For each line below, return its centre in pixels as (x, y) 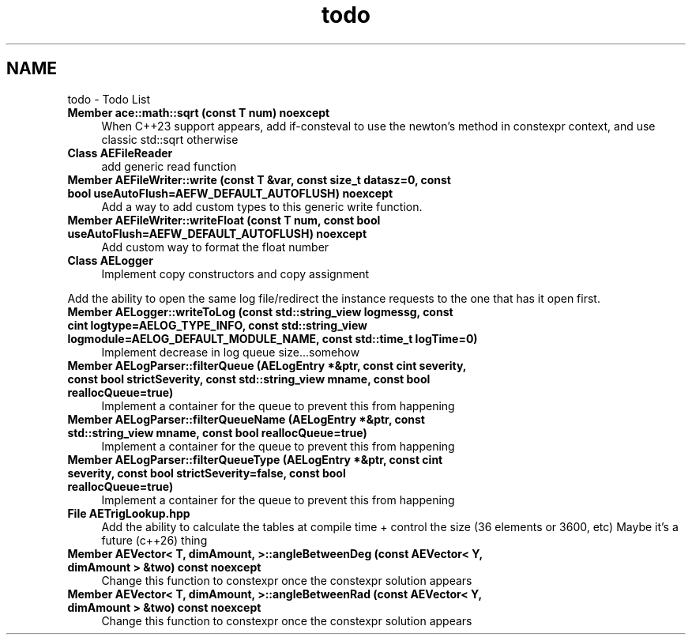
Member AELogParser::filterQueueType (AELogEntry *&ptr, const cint (255, 459)
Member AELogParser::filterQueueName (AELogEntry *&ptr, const (246, 419)
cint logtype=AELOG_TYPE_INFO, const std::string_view (217, 325)
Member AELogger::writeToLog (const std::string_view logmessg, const (260, 311)
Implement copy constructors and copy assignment (235, 273)
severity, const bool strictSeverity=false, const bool (207, 473)
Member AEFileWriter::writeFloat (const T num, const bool (224, 220)
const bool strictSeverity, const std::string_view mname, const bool (249, 379)
